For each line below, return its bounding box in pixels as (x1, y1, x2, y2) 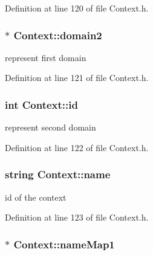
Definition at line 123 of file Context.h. (5, 211, 149, 224)
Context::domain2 (13, 27, 102, 42)
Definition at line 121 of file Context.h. (5, 71, 149, 84)
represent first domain (5, 51, 86, 63)
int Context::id (5, 97, 78, 112)
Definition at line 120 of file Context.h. (5, 2, 149, 14)
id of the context (5, 190, 67, 203)
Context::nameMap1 (13, 236, 115, 251)
